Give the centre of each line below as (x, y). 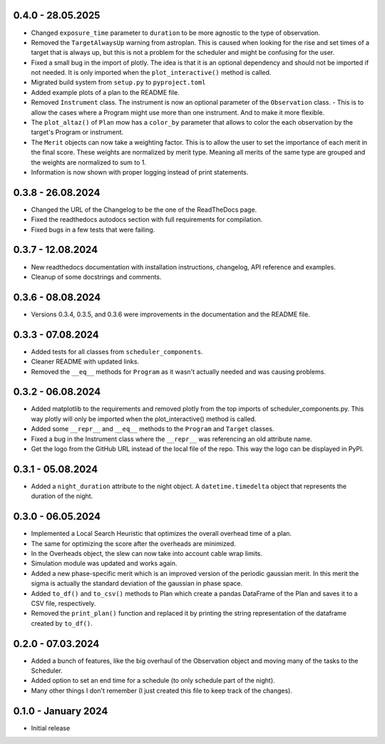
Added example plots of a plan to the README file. (105, 92)
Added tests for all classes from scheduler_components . (117, 351)
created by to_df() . (62, 623)
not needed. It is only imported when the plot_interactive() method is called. (151, 73)
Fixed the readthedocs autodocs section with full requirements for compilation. (147, 219)
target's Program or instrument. (77, 133)
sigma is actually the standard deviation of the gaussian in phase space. (137, 584)
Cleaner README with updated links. (85, 362)
